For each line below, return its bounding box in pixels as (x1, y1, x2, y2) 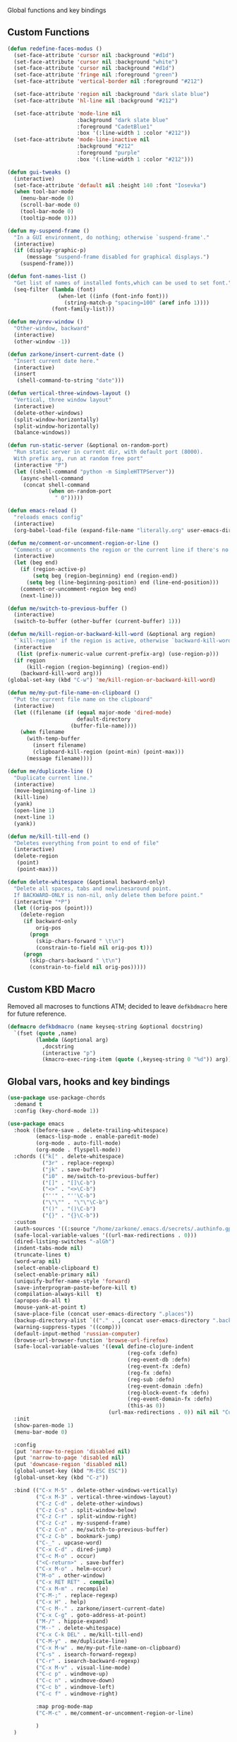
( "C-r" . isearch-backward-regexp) (35, 1657, 140, 1664)
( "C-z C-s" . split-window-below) (35, 1506, 138, 1513)
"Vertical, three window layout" (13, 397, 112, 404)
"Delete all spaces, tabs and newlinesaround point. (13, 885, 172, 892)
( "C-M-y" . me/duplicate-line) (35, 1638, 128, 1645)
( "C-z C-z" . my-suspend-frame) (35, 1520, 131, 1527)
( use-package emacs (7, 1120, 65, 1127)
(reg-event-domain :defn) (127, 1383, 203, 1390)
